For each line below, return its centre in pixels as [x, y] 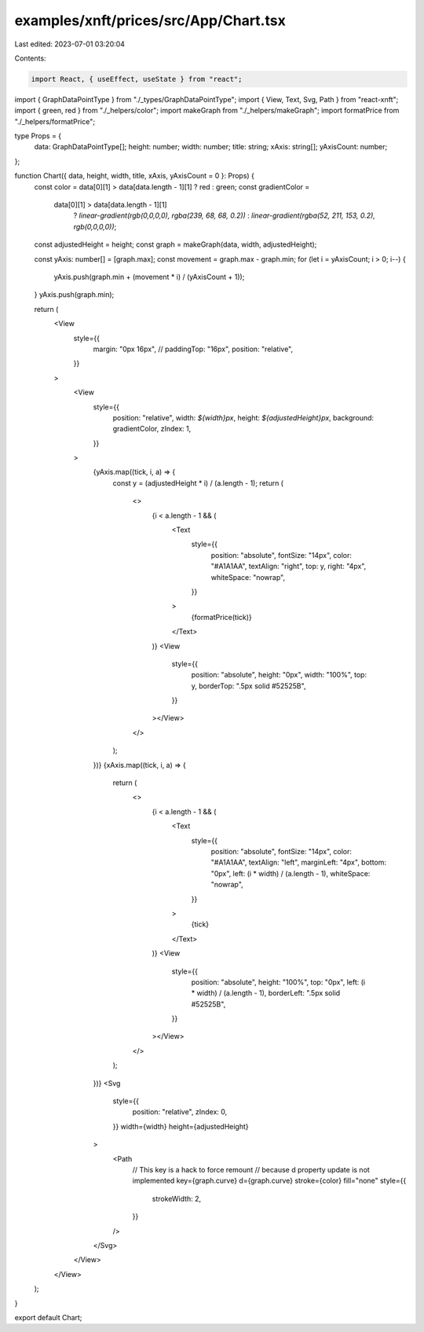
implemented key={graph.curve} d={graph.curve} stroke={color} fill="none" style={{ [269, 1181]
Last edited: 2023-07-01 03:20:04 [70, 44]
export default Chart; [48, 1317]
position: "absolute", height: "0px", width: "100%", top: [279, 675]
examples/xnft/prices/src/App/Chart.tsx [150, 20]
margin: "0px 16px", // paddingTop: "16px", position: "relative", [193, 349]
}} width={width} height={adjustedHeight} [181, 1126]
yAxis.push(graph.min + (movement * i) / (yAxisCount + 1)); [149, 277]
